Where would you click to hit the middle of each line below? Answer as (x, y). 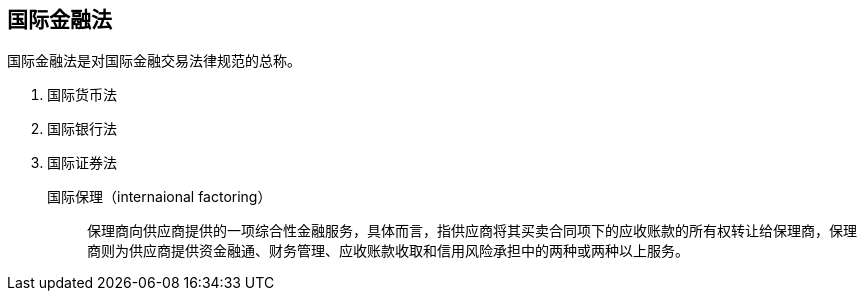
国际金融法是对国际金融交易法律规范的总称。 (154, 61)
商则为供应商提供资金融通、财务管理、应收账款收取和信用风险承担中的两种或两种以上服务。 (388, 251)
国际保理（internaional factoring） (159, 197)
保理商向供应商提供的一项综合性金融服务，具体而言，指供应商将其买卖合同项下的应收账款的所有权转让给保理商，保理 (472, 231)
